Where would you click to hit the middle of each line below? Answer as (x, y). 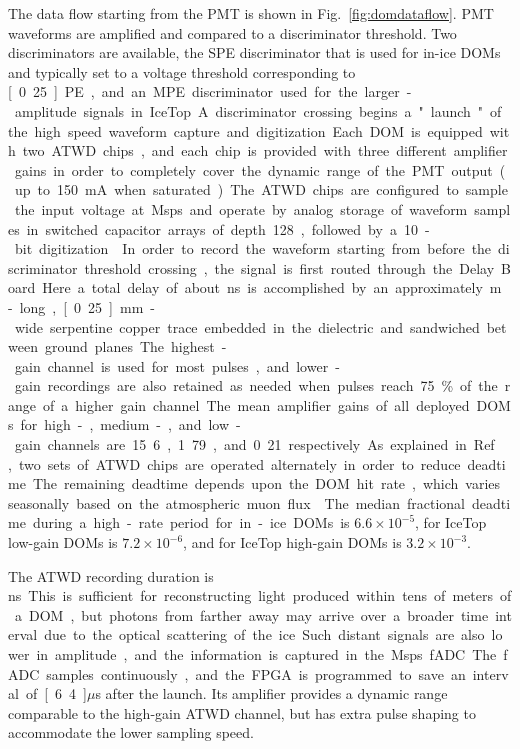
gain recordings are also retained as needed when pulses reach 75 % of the (256, 385)
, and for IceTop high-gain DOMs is (292, 542)
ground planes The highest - (135, 346)
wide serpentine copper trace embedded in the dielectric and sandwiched (247, 326)
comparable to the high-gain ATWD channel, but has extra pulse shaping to (242, 712)
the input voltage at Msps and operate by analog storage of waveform (241, 208)
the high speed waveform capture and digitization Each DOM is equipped (245, 130)
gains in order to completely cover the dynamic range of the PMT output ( (260, 169)
